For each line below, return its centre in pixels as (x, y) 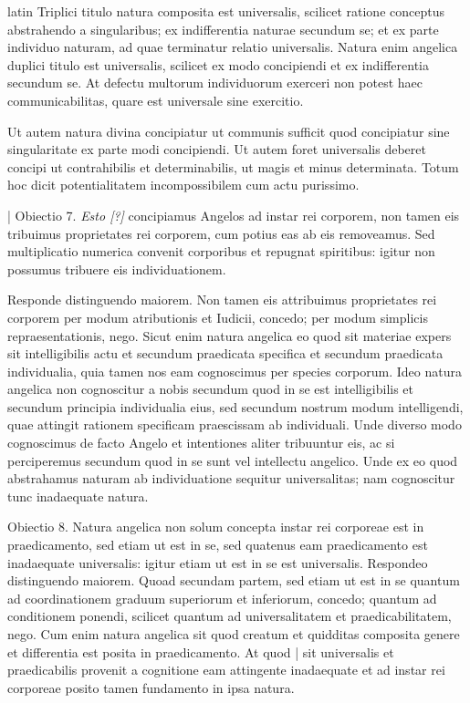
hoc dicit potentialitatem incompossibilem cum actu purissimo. (183, 185)
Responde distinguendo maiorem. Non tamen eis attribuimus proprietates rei (222, 300)
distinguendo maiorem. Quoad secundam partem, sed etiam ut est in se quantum (234, 580)
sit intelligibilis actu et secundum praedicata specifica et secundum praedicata (225, 353)
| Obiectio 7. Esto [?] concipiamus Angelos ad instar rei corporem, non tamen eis (234, 215)
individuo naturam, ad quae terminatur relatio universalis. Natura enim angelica (233, 47)
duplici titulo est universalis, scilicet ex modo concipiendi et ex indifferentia (218, 64)
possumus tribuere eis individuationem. (117, 269)
